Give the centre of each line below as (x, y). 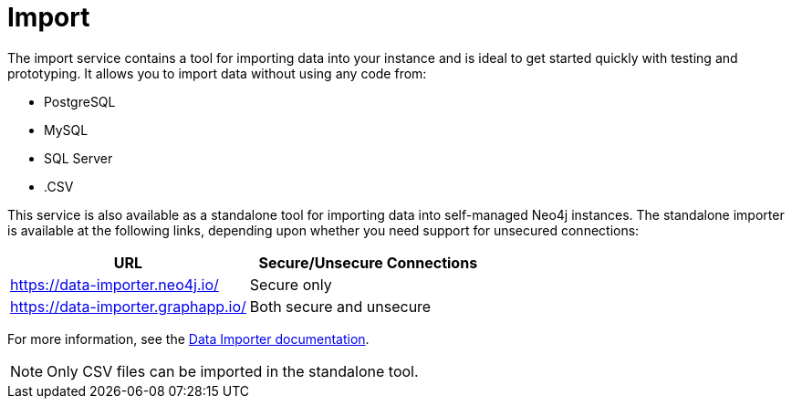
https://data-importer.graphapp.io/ (128, 306)
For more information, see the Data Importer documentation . (188, 338)
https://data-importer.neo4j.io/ (115, 284)
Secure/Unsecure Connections (368, 262)
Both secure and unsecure (340, 306)
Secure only (291, 284)
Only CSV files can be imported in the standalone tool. (233, 371)
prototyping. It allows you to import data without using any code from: (217, 73)
